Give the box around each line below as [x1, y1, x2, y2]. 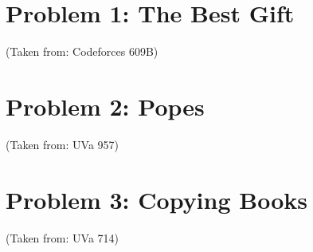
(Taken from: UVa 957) [6, 136, 119, 152]
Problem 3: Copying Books [6, 183, 307, 215]
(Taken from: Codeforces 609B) [6, 43, 158, 60]
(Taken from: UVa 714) [6, 229, 119, 246]
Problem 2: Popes [6, 89, 205, 122]
